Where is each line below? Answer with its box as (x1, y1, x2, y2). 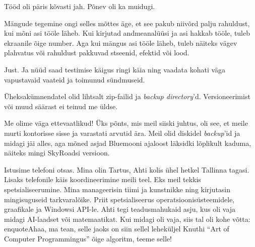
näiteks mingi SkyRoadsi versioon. (4, 147, 110, 158)
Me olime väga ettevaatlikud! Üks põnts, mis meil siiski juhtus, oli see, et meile (4, 118, 248, 128)
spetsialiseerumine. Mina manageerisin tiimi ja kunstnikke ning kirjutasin (4, 184, 231, 194)
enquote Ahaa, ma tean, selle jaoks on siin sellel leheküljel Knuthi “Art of (4, 223, 229, 234)
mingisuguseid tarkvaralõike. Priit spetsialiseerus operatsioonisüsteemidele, (4, 194, 235, 204)
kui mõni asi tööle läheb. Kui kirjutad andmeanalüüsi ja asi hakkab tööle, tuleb (4, 28, 250, 38)
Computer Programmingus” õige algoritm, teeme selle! (4, 233, 172, 243)
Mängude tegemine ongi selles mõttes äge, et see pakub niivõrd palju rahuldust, (4, 18, 250, 28)
